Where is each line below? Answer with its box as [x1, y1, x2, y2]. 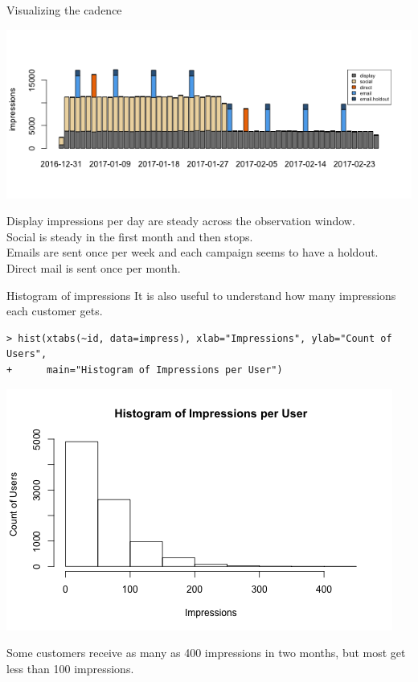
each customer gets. [6, 302, 103, 319]
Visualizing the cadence [6, 2, 122, 18]
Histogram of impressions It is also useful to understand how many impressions [6, 286, 396, 303]
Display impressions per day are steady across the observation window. [6, 212, 355, 229]
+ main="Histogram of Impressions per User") [6, 364, 283, 376]
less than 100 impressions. [6, 659, 134, 676]
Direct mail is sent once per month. [6, 259, 181, 276]
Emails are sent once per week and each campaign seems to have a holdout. [6, 244, 379, 261]
